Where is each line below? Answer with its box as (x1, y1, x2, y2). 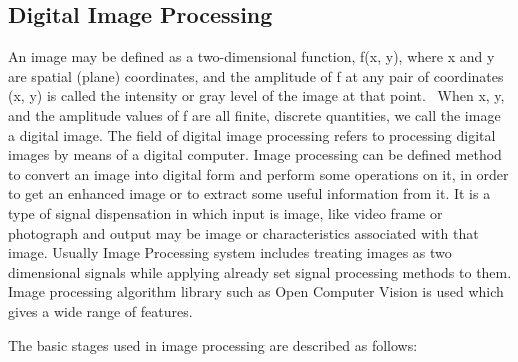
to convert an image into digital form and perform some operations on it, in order (8, 163, 509, 184)
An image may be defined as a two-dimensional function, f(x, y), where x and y (8, 46, 495, 67)
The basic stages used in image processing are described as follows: (8, 334, 418, 355)
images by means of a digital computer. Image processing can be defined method (8, 144, 502, 165)
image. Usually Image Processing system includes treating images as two (8, 242, 452, 263)
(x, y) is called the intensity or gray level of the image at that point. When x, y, (8, 85, 505, 106)
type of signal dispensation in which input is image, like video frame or (8, 202, 443, 223)
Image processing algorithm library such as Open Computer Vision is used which (8, 281, 504, 302)
